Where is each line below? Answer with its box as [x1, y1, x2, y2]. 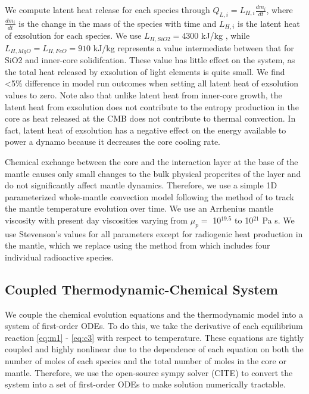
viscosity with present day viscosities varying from [5, 213, 188, 226]
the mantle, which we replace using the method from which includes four [5, 239, 270, 252]
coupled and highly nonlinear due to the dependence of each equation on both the [5, 343, 304, 355]
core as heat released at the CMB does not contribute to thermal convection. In [5, 112, 296, 125]
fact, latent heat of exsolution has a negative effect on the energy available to [5, 123, 286, 136]
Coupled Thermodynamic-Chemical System [5, 280, 278, 298]
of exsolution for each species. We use [5, 29, 142, 42]
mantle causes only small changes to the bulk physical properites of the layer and [5, 167, 301, 179]
